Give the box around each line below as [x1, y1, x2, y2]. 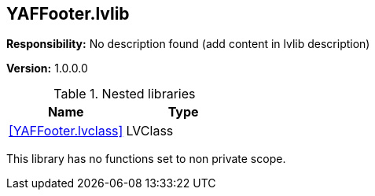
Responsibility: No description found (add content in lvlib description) [6, 37, 370, 51]
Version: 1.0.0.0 [6, 61, 88, 76]
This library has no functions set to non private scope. [6, 152, 286, 166]
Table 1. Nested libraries [53, 86, 196, 102]
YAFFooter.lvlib [6, 4, 130, 24]
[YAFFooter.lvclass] [9, 123, 123, 139]
